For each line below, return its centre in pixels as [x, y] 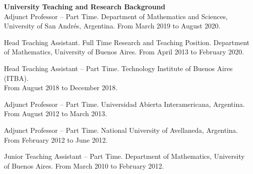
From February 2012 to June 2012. [56, 139]
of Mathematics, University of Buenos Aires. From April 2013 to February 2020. [124, 52]
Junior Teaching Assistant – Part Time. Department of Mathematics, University [124, 156]
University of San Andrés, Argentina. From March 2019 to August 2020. [112, 26]
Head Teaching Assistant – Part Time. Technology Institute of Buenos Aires [118, 68]
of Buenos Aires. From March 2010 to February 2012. [84, 165]
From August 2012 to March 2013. [56, 113]
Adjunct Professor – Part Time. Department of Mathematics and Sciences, [116, 16]
